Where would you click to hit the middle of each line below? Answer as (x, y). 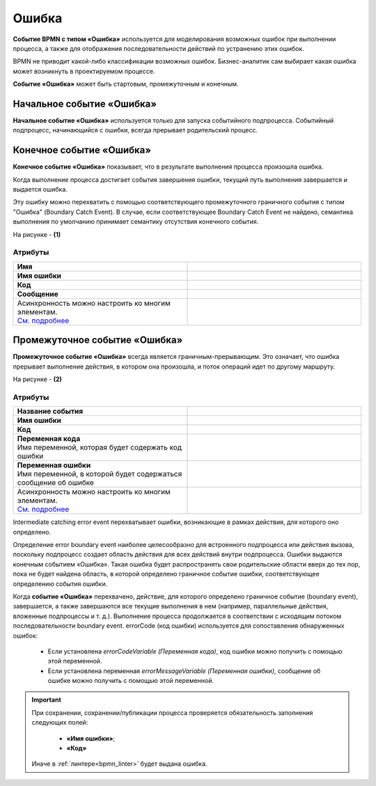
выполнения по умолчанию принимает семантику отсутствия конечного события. (136, 222)
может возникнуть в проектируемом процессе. (84, 71)
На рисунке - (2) (38, 379)
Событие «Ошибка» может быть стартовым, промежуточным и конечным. (126, 84)
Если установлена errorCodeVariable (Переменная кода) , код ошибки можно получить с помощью (195, 651)
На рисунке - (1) (37, 234)
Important (47, 700)
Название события (50, 411)
